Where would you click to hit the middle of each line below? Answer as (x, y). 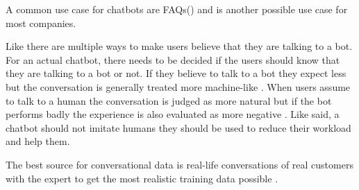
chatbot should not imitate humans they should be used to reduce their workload (178, 127)
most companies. (41, 23)
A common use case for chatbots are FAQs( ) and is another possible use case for (177, 9)
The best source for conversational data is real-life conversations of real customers (179, 164)
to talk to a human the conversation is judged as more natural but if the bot (169, 100)
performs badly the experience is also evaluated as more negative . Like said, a (173, 114)
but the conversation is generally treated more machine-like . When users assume (178, 86)
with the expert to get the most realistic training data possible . (142, 178)
